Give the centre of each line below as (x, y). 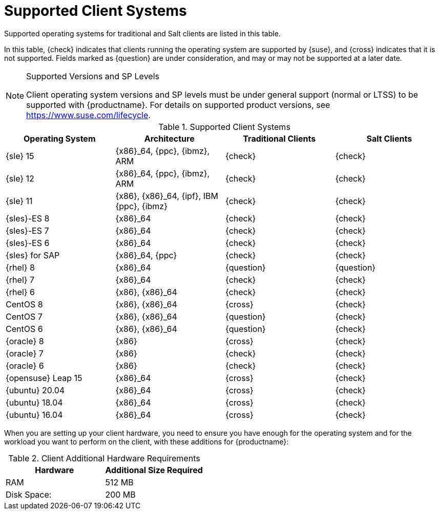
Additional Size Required (154, 470)
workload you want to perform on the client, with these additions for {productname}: (147, 441)
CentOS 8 (24, 304)
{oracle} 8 (25, 341)
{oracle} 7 (25, 353)
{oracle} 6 (25, 365)
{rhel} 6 (20, 292)
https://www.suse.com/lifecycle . (88, 115)
